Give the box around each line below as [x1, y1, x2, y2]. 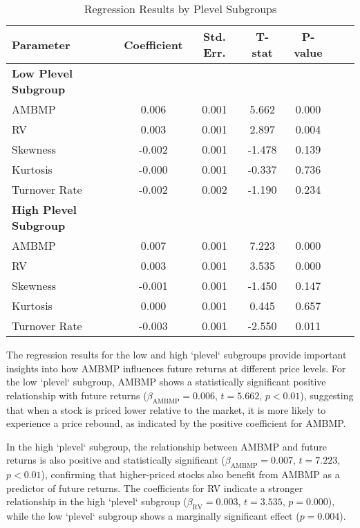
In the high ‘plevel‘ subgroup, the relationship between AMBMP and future [6, 439, 327, 453]
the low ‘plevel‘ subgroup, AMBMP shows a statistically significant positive [6, 374, 326, 389]
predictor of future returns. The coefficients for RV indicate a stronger [6, 480, 303, 495]
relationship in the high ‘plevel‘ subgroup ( [6, 494, 187, 509]
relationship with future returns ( [6, 388, 147, 402]
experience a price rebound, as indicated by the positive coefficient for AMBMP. [6, 416, 346, 430]
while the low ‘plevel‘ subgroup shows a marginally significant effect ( [6, 509, 300, 523]
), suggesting [300, 388, 354, 402]
